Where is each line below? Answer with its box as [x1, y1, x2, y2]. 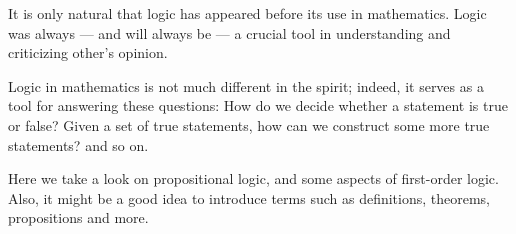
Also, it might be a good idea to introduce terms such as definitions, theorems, [8, 187, 491, 208]
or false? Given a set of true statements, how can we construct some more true [8, 114, 490, 135]
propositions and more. [8, 207, 149, 228]
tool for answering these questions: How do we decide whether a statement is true [8, 95, 508, 116]
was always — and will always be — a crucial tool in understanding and [8, 22, 451, 43]
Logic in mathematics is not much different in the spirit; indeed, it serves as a [8, 75, 484, 96]
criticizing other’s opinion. [8, 42, 168, 63]
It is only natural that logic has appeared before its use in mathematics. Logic [8, 3, 487, 23]
